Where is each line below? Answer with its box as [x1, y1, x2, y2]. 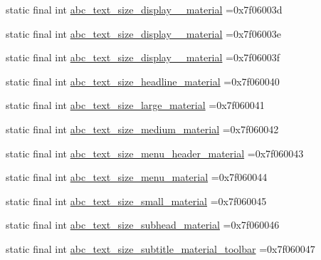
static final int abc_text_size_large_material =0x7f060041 [6, 98, 265, 113]
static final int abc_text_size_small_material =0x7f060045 [6, 193, 267, 208]
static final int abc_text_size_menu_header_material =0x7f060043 [6, 145, 304, 160]
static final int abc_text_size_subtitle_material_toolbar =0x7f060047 [6, 241, 315, 256]
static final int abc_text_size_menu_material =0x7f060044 [6, 170, 268, 184]
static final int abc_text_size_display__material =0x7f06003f [6, 50, 280, 65]
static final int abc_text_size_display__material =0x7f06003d [6, 2, 283, 16]
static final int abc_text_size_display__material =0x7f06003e [6, 26, 281, 41]
